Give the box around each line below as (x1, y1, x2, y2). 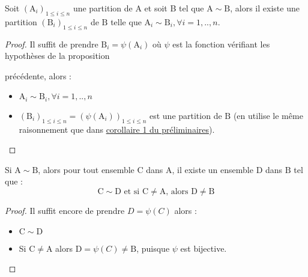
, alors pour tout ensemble (38, 163, 134, 175)
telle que (110, 15, 142, 28)
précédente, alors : (5, 69, 71, 82)
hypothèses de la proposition (5, 49, 110, 62)
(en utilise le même (233, 109, 303, 121)
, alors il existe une (230, 2, 300, 14)
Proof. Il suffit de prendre (5, 37, 98, 50)
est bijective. (180, 242, 227, 254)
